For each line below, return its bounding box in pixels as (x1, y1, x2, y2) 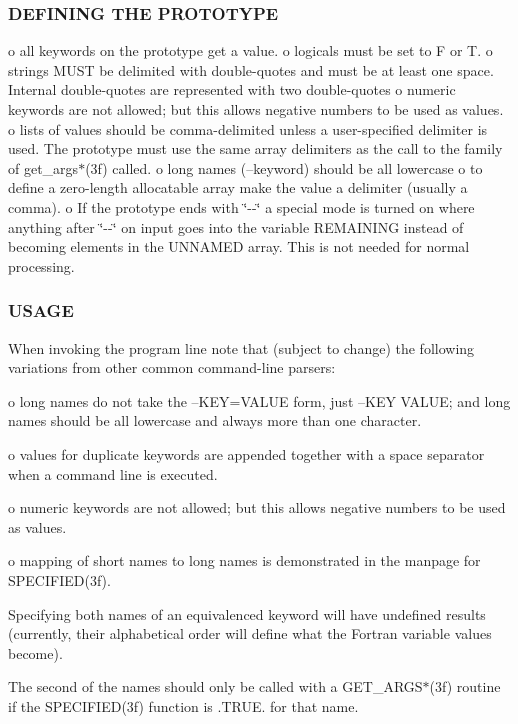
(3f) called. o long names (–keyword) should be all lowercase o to (85, 157, 483, 178)
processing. (8, 255, 75, 276)
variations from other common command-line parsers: (8, 357, 336, 378)
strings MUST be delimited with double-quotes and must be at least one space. (8, 59, 494, 80)
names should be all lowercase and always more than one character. (8, 410, 422, 431)
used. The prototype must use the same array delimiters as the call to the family (8, 138, 503, 159)
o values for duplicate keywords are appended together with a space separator (8, 443, 485, 464)
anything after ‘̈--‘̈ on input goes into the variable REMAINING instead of (8, 216, 464, 237)
